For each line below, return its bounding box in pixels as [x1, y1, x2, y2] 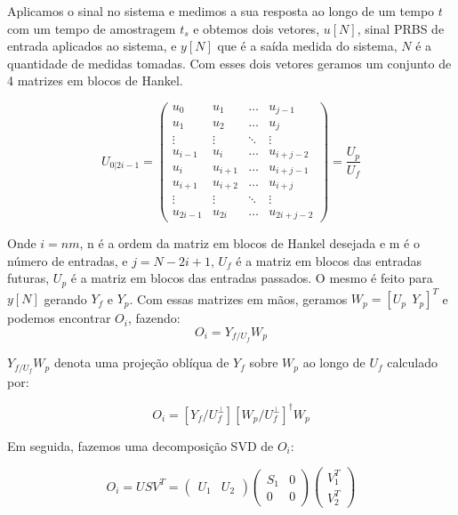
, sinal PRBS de [357, 19, 445, 37]
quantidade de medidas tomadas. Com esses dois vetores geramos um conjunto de [7, 53, 452, 72]
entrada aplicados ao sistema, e [7, 36, 177, 55]
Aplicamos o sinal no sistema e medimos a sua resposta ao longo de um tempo [7, 2, 435, 20]
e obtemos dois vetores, [193, 19, 320, 37]
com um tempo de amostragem [7, 19, 176, 37]
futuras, [7, 269, 50, 287]
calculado [387, 353, 438, 372]
